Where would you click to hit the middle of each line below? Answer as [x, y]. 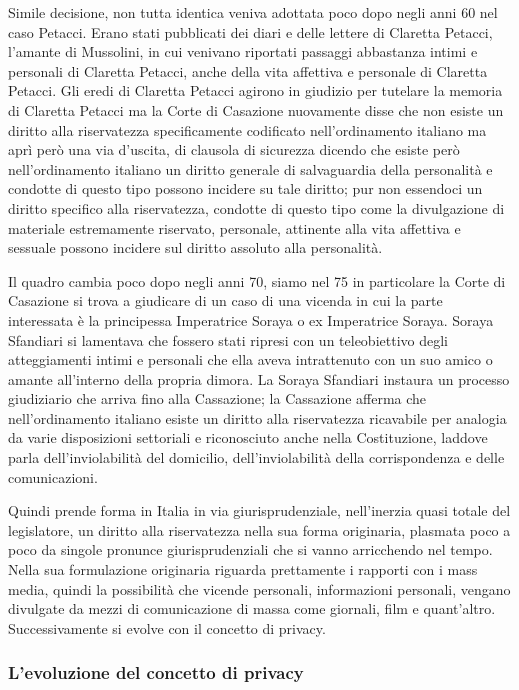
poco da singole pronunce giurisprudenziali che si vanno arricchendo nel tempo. [250, 549]
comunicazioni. [53, 476]
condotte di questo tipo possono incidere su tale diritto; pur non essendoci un [245, 188]
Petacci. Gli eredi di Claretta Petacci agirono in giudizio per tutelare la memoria [255, 90]
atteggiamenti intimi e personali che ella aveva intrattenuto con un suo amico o [250, 359]
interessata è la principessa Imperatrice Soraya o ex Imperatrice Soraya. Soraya [251, 319]
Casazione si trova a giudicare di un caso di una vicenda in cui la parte [225, 300]
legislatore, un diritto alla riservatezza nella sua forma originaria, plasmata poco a [259, 529]
